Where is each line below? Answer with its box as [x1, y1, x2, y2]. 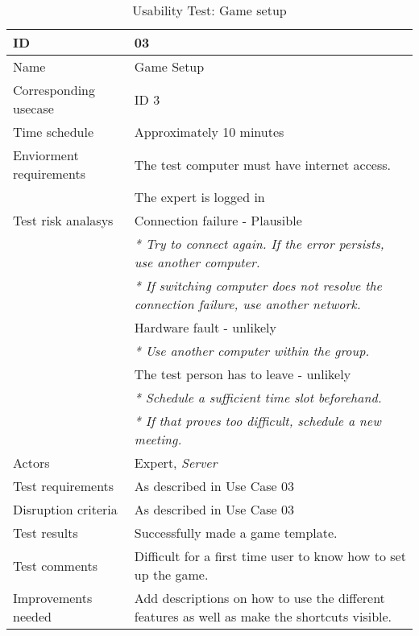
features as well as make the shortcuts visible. [134, 607, 392, 626]
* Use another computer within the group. [134, 341, 370, 360]
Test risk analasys [13, 211, 114, 229]
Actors [13, 453, 50, 472]
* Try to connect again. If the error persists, [134, 234, 384, 253]
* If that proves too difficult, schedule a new [134, 411, 381, 430]
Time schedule [13, 122, 94, 141]
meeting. [134, 430, 182, 448]
